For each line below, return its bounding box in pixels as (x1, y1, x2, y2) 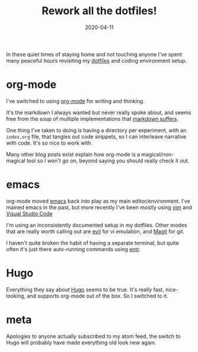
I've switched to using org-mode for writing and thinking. (6, 97, 145, 104)
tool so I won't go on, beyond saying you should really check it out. (26, 157, 190, 164)
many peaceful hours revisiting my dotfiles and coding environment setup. (6, 57, 187, 64)
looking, (6, 292, 26, 299)
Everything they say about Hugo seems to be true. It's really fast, (6, 286, 164, 293)
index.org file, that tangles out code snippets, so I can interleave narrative (6, 133, 187, 140)
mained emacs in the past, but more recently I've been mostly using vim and (6, 203, 192, 211)
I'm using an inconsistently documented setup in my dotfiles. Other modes (6, 221, 187, 229)
